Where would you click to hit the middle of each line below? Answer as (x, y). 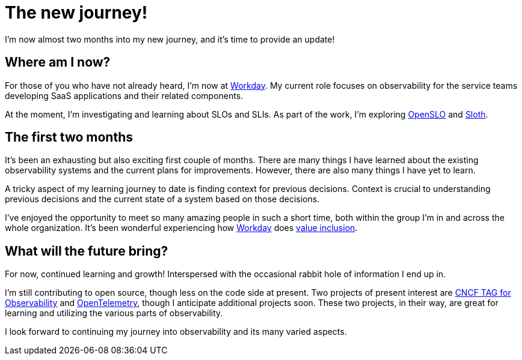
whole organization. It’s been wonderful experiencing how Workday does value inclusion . (181, 228)
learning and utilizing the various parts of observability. (114, 313)
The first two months (69, 137)
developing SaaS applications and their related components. (124, 95)
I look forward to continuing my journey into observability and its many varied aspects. (176, 332)
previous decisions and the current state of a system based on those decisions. (162, 199)
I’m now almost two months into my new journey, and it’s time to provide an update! (170, 39)
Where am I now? (58, 62)
